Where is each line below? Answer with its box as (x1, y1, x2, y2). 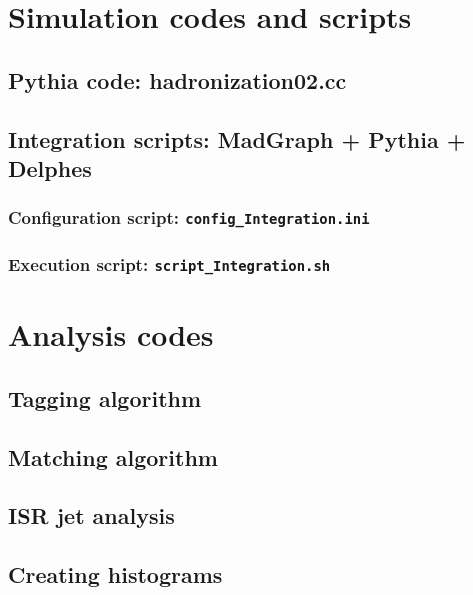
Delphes (8, 152, 92, 183)
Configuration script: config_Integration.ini (8, 205, 370, 230)
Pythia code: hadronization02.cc (8, 64, 347, 95)
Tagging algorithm (8, 382, 202, 413)
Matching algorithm (8, 441, 218, 472)
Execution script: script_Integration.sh (8, 251, 331, 276)
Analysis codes (8, 314, 214, 355)
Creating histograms (8, 559, 223, 590)
